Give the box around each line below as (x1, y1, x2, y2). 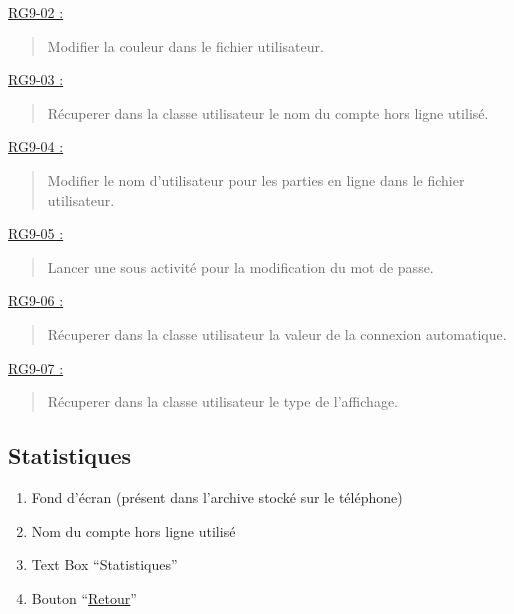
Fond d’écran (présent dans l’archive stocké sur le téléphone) (31, 486, 403, 507)
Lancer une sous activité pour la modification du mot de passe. (47, 256, 434, 277)
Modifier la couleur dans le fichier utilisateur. (47, 35, 324, 56)
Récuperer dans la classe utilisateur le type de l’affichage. (47, 391, 398, 412)
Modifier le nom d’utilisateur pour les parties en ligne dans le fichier (47, 169, 465, 190)
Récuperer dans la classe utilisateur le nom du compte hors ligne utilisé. (47, 102, 489, 123)
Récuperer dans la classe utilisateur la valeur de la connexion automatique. (47, 323, 507, 344)
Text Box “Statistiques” (31, 554, 178, 575)
